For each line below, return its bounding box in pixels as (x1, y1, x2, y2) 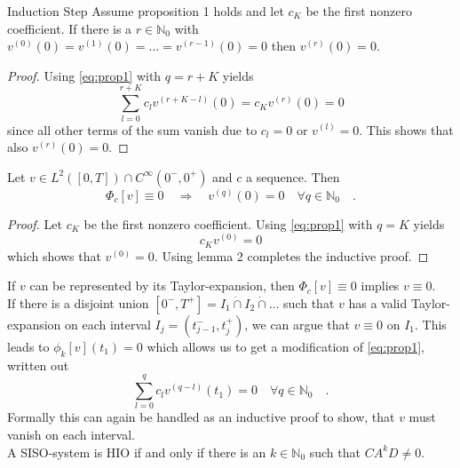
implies (361, 276, 400, 295)
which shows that (7, 246, 101, 265)
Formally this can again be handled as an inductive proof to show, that (7, 408, 395, 426)
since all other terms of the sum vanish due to (7, 120, 258, 139)
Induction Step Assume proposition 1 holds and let (7, 2, 284, 20)
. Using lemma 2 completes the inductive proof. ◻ (154, 246, 429, 265)
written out (7, 355, 69, 374)
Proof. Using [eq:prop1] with (7, 66, 162, 84)
